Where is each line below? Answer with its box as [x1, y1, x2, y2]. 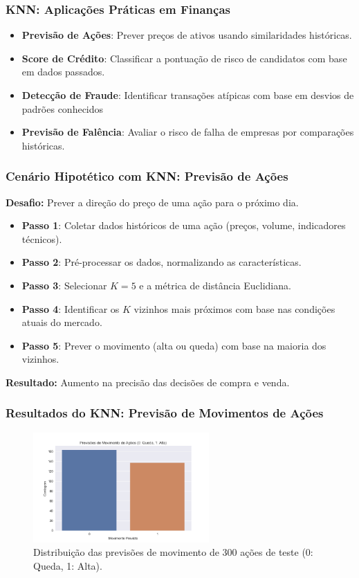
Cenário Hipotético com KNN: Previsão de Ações [6, 168, 288, 185]
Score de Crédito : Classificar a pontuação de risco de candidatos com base [21, 51, 347, 65]
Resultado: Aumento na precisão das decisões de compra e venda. [6, 374, 290, 389]
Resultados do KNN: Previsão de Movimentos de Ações [6, 404, 324, 422]
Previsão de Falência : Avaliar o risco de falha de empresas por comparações [21, 125, 354, 139]
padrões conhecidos [21, 101, 104, 116]
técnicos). [21, 231, 62, 246]
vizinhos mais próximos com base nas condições [134, 301, 335, 316]
